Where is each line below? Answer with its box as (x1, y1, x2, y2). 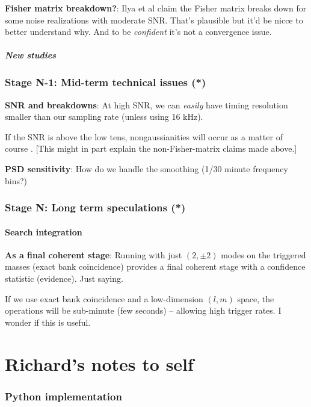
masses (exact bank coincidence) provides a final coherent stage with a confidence (5, 260, 306, 273)
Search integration (5, 225, 82, 238)
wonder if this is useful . (5, 315, 91, 328)
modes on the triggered (221, 248, 306, 261)
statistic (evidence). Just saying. (5, 272, 123, 285)
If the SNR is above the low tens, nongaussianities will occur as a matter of (5, 130, 283, 143)
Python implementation (5, 388, 122, 403)
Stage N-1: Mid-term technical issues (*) (5, 75, 206, 90)
